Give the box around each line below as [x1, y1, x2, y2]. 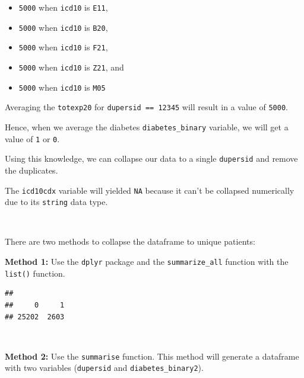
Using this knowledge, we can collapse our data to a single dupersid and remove [5, 152, 298, 165]
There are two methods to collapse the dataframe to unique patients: [5, 235, 255, 248]
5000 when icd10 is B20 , [18, 21, 108, 33]
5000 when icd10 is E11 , [18, 1, 108, 13]
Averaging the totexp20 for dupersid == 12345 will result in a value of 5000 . [5, 101, 288, 113]
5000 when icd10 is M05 [18, 81, 106, 93]
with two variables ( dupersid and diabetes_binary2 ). [5, 361, 204, 374]
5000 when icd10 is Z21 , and [18, 60, 124, 73]
